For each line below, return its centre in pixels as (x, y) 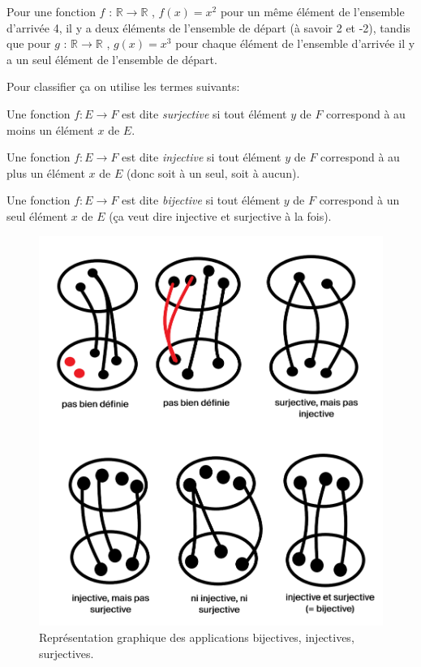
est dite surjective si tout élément (204, 113)
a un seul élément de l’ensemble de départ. (112, 59)
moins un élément (50, 129)
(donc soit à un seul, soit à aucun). (213, 172)
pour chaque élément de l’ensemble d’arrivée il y (295, 43)
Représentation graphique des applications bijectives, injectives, (197, 637)
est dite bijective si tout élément (201, 200)
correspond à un (359, 200)
